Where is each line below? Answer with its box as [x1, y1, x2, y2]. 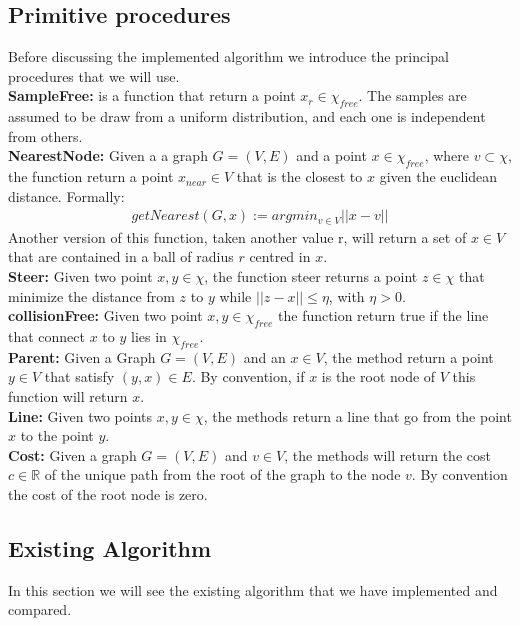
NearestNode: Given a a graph [8, 145, 208, 166]
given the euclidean [379, 166, 498, 187]
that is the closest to [236, 166, 363, 187]
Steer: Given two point [8, 266, 153, 287]
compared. [8, 599, 72, 620]
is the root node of [321, 366, 436, 387]
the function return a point [8, 166, 174, 187]
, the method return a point [323, 346, 494, 367]
